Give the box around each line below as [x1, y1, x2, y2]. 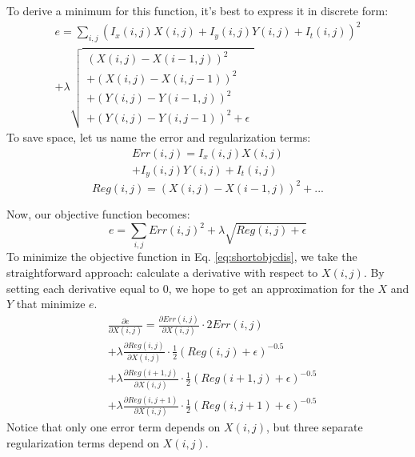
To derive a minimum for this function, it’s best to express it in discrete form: [6, 2, 389, 18]
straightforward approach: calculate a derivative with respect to [6, 264, 318, 280]
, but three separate [265, 419, 363, 435]
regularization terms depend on [6, 435, 160, 451]
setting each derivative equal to [6, 279, 160, 296]
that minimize [16, 295, 86, 312]
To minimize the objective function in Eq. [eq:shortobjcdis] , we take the [6, 248, 357, 265]
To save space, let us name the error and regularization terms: [6, 129, 311, 146]
